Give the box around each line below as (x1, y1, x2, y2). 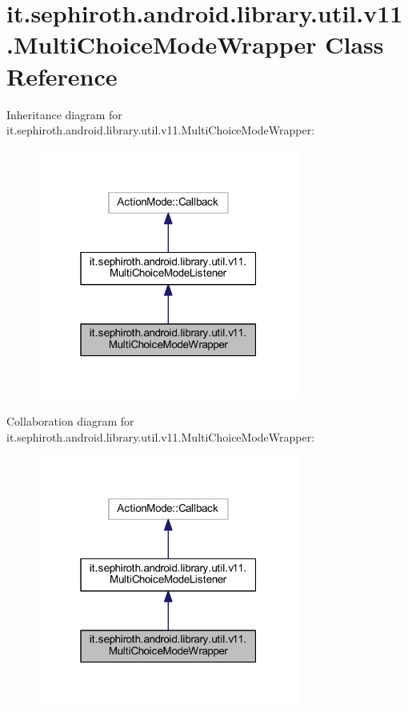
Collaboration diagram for (6, 413, 134, 430)
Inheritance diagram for (6, 106, 122, 122)
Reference (6, 59, 118, 92)
